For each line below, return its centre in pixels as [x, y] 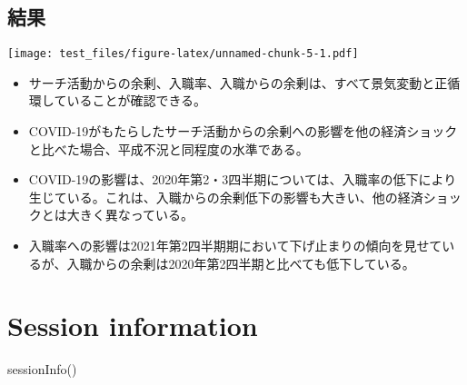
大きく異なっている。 [130, 215]
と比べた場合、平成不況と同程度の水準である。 [169, 148]
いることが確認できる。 [137, 100]
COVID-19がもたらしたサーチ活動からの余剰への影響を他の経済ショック [243, 131]
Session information [133, 326]
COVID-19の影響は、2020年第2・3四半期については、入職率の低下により [243, 179]
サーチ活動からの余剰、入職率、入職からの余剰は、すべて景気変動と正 [238, 82]
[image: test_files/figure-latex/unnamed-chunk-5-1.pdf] [183, 54]
